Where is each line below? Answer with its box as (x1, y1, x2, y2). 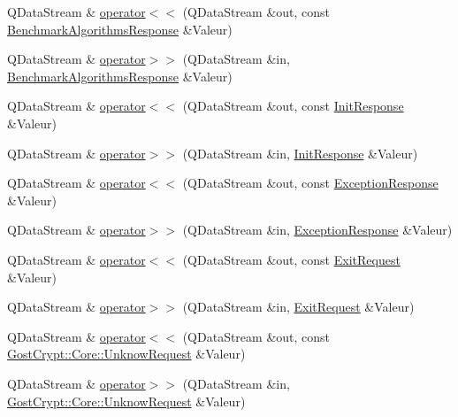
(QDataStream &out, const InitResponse (182, 97, 404, 115)
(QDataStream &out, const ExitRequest (182, 250, 401, 268)
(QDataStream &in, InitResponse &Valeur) (182, 143, 418, 162)
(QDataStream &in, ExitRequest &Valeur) (182, 297, 415, 316)
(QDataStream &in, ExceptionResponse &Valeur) (182, 220, 453, 239)
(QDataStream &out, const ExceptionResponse (182, 174, 439, 192)
